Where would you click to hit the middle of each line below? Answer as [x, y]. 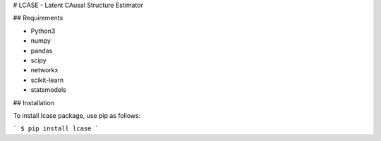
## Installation [34, 102]
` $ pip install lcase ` [56, 129]
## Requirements [38, 18]
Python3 [43, 31]
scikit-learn [47, 80]
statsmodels [48, 90]
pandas [42, 51]
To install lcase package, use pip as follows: [77, 115]
